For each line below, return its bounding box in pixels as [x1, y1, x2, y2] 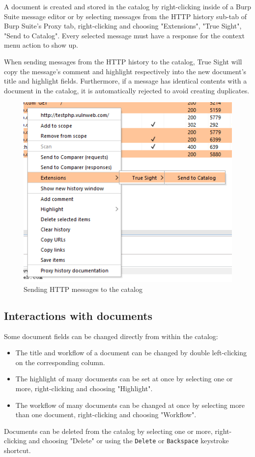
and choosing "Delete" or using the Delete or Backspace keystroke [28, 435, 229, 446]
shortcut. [4, 445, 31, 455]
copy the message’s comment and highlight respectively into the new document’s [4, 66, 247, 76]
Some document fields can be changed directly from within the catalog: [4, 331, 218, 341]
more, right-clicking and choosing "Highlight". [15, 383, 153, 393]
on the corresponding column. [15, 357, 105, 367]
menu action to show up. [4, 40, 78, 50]
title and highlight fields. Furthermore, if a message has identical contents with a [4, 76, 247, 86]
